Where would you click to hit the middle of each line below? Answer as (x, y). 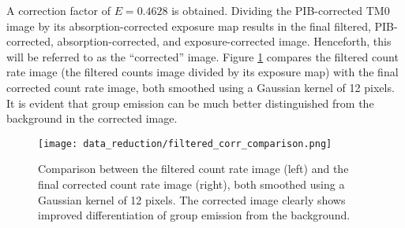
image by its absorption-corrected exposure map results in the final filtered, (189, 26)
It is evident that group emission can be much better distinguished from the (190, 103)
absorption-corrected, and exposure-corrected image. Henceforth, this (224, 41)
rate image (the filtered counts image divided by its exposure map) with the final (202, 72)
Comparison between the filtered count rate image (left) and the (193, 169)
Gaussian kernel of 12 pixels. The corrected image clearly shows (192, 199)
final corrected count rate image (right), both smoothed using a (191, 184)
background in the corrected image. (92, 118)
